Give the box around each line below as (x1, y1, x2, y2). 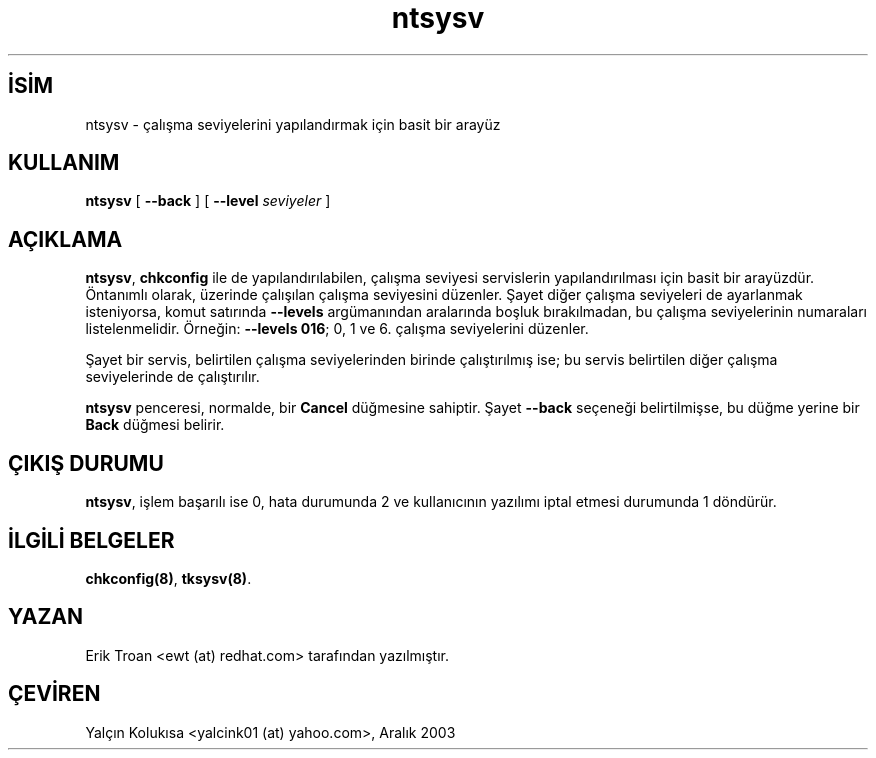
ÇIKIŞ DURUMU (8, 450, 164, 476)
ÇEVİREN (8, 681, 101, 707)
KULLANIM (8, 150, 120, 176)
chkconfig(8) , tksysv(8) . (85, 569, 252, 587)
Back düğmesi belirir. (85, 416, 225, 434)
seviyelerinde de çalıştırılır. (85, 368, 260, 386)
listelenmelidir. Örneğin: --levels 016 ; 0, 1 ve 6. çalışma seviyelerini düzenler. (85, 320, 589, 338)
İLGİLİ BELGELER (8, 527, 175, 553)
